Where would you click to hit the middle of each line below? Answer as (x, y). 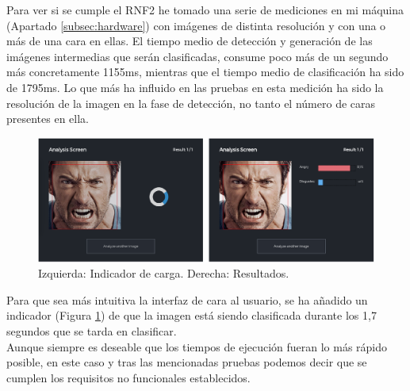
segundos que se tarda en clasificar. (92, 331)
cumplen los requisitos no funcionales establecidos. (128, 377)
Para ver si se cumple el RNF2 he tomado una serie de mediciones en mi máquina (205, 10)
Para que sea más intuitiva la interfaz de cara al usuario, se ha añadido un (187, 299)
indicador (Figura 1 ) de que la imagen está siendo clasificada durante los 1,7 (192, 315)
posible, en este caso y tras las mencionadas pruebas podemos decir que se (187, 362)
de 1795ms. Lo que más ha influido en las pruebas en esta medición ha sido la (195, 87)
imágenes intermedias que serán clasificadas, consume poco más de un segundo (197, 56)
